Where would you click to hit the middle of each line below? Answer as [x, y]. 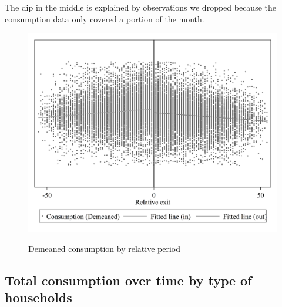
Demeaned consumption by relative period [104, 248]
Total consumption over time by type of [128, 280]
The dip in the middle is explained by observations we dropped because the [140, 7]
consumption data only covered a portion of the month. [105, 18]
